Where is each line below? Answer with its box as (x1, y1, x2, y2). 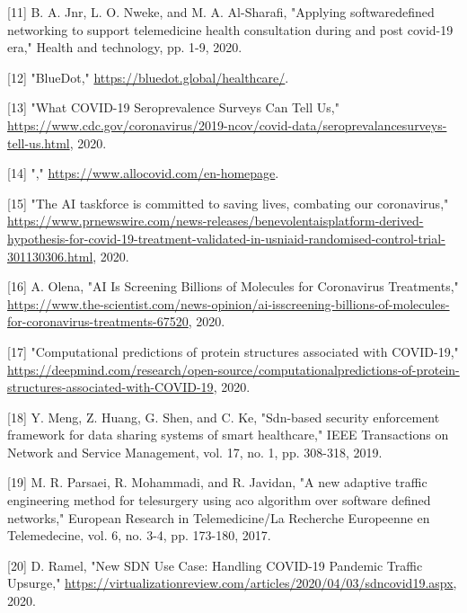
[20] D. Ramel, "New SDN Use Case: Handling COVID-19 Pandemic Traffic (7, 555, 423, 574)
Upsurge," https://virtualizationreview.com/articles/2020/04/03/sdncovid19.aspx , (7, 573, 457, 592)
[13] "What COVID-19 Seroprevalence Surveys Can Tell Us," (7, 98, 339, 117)
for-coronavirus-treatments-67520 (7, 312, 189, 331)
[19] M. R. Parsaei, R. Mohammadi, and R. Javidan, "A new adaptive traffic (7, 473, 427, 492)
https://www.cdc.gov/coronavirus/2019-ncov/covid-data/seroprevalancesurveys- (7, 115, 447, 134)
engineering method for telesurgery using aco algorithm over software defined (7, 491, 431, 510)
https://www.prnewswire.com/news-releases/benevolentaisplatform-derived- (7, 211, 424, 230)
